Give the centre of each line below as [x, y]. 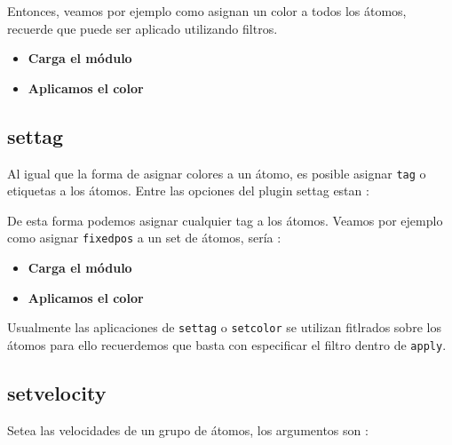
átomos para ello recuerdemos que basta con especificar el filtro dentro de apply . [227, 344]
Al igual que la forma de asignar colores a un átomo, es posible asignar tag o [217, 173]
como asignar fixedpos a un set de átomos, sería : [144, 238]
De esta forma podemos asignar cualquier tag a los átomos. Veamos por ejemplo [225, 220]
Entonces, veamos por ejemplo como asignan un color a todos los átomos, [207, 11]
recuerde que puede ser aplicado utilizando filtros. [143, 28]
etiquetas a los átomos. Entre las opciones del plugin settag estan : [188, 191]
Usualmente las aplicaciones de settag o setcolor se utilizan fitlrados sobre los [224, 327]
